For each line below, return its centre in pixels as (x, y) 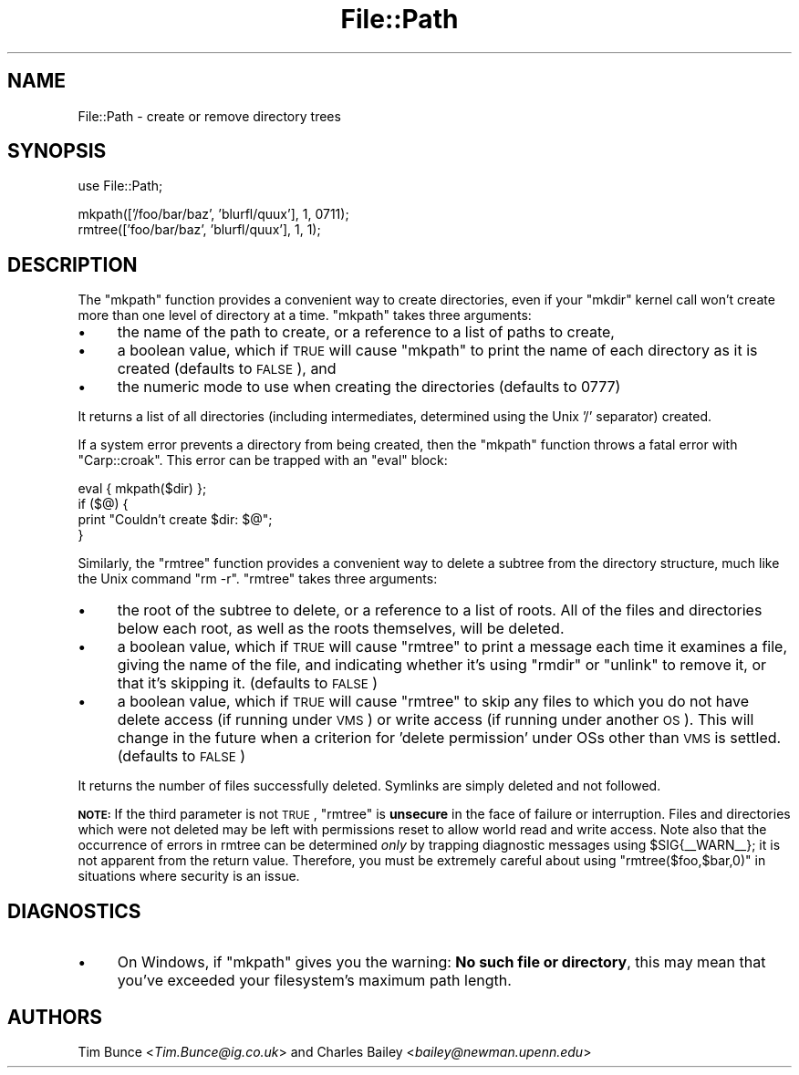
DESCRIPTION (73, 264)
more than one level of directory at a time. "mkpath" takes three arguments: (305, 315)
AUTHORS (55, 1017)
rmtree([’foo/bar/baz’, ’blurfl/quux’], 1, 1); (199, 230)
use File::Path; (120, 186)
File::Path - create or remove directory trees (209, 116)
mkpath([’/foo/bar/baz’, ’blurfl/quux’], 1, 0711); (213, 214)
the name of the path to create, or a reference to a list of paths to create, (366, 332)
